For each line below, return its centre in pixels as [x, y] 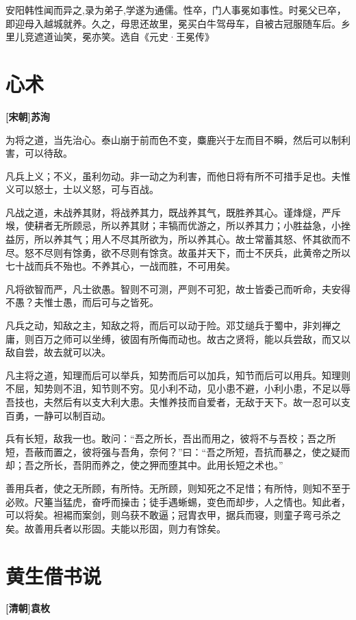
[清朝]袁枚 [28, 608]
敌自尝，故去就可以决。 [58, 352]
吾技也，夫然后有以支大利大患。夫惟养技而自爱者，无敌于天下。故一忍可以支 [178, 402]
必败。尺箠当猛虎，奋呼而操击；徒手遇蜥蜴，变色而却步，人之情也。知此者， [178, 501]
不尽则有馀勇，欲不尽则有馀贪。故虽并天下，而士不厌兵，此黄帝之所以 [192, 252]
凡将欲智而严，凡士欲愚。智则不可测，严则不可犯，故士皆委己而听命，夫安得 [178, 288]
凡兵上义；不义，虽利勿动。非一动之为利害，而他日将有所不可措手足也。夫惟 [178, 176]
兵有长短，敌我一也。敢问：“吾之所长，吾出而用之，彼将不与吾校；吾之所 [171, 438]
